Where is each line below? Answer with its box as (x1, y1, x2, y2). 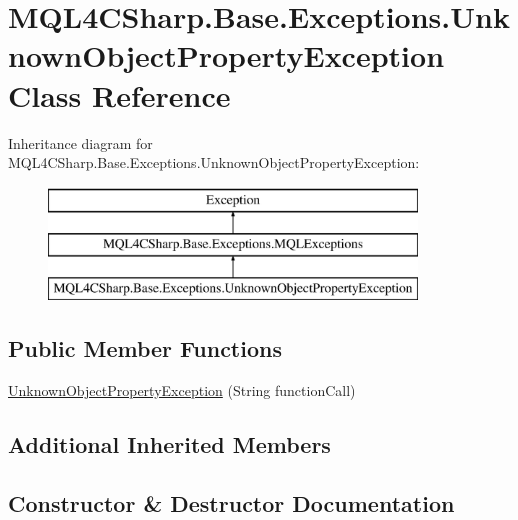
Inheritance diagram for (8, 132, 153, 153)
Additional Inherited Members (8, 428, 331, 459)
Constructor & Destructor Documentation (8, 487, 455, 518)
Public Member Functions (8, 333, 282, 364)
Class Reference (8, 74, 231, 115)
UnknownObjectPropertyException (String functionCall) (8, 379, 356, 400)
